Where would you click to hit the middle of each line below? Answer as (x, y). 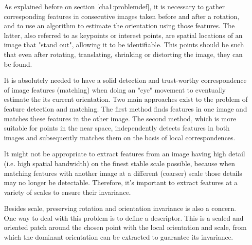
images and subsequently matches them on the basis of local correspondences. (120, 137)
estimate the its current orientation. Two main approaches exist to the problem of (126, 99)
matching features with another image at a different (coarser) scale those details (123, 173)
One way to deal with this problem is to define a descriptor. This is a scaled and (124, 217)
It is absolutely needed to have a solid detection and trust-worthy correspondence (125, 80)
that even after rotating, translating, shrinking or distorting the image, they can (123, 54)
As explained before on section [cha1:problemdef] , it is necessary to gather (114, 6)
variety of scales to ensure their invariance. (67, 192)
